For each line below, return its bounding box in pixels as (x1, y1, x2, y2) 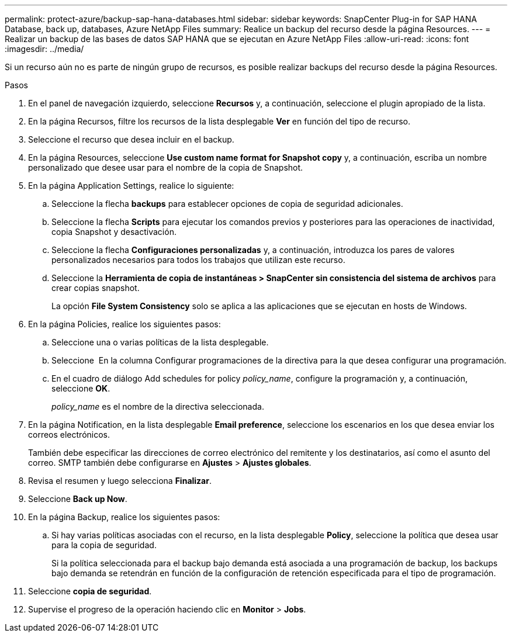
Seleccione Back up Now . (28, 494, 127, 504)
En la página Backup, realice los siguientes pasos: (28, 512, 220, 522)
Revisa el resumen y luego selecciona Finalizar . (28, 476, 212, 486)
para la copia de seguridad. (51, 540, 157, 550)
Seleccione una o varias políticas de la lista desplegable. (51, 337, 269, 347)
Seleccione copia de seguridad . (28, 586, 152, 596)
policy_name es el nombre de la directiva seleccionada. (51, 401, 264, 411)
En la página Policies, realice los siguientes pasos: (28, 319, 221, 329)
